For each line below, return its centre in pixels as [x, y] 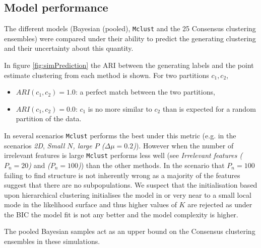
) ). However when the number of [183, 145]
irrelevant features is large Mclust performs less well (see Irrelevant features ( [123, 155]
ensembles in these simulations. [52, 241]
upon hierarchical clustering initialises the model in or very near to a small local [128, 194]
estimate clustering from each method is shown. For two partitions [107, 75]
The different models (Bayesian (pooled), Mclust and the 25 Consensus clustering [130, 28]
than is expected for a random [209, 108]
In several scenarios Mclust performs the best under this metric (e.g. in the [120, 136]
